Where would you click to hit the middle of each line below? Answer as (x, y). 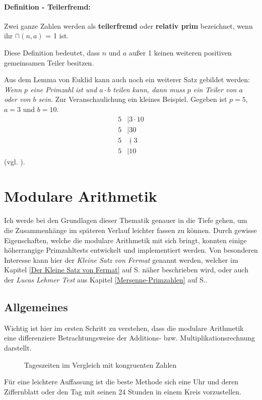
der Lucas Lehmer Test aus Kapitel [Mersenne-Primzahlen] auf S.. (106, 279)
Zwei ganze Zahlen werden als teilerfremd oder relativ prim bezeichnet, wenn (128, 25)
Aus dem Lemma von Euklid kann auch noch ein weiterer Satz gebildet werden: (127, 79)
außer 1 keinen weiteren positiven (180, 52)
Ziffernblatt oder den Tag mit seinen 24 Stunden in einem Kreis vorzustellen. (123, 391)
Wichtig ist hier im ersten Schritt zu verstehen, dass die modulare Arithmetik (124, 328)
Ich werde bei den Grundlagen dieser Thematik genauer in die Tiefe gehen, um (126, 220)
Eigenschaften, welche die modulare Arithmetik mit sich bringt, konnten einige (125, 240)
